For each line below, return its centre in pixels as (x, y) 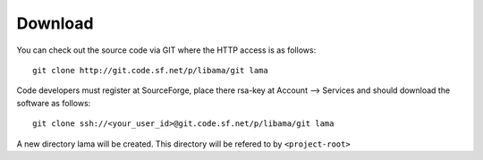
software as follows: (54, 103)
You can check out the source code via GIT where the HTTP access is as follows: (166, 50)
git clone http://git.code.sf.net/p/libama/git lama (150, 70)
